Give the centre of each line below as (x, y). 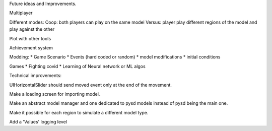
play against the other (32, 29)
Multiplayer (21, 13)
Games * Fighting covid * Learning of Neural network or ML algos (77, 66)
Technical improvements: (36, 76)
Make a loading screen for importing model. (55, 94)
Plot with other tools (30, 38)
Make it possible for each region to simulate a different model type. (79, 112)
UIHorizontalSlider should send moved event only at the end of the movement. (91, 85)
